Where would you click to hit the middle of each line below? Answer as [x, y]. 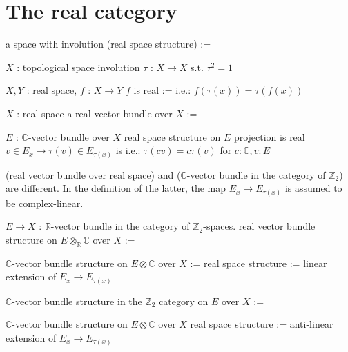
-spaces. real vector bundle [259, 226]
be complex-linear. [45, 203]
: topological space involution [78, 67]
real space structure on [172, 136]
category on [184, 301]
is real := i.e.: [162, 90]
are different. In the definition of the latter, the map [116, 188]
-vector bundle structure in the [77, 301]
